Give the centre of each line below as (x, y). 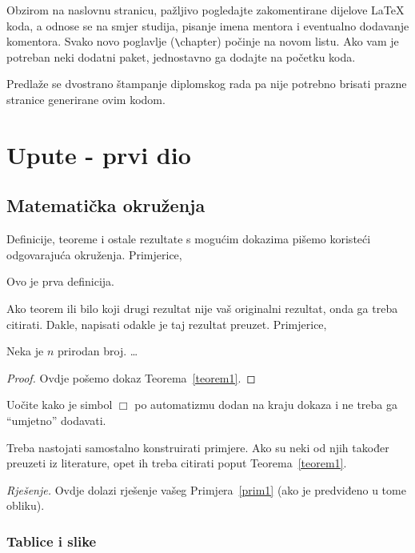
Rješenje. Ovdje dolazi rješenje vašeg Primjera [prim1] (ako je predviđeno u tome (206, 489)
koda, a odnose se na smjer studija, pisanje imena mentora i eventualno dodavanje (208, 25)
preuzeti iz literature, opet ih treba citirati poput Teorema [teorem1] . (177, 463)
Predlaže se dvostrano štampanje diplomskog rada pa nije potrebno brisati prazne (207, 84)
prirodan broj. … (98, 351)
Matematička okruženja (106, 205)
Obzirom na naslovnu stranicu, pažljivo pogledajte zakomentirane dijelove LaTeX (206, 10)
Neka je (25, 351)
